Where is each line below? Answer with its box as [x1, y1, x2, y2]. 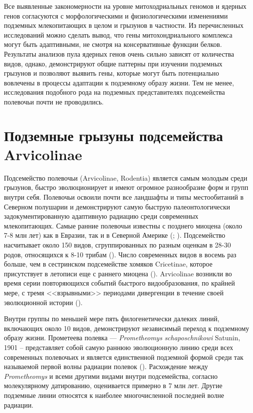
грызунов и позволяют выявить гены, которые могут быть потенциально [4, 68, 219, 78]
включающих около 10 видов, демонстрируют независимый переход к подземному [4, 323, 250, 333]
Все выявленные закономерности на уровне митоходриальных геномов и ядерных [4, 1, 247, 11]
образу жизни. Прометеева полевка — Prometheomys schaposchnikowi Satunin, [4, 332, 240, 343]
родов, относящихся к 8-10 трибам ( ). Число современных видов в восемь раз [4, 249, 236, 259]
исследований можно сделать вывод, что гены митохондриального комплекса [4, 29, 232, 40]
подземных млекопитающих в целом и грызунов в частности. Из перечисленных [4, 20, 244, 30]
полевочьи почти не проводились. [4, 96, 104, 106]
